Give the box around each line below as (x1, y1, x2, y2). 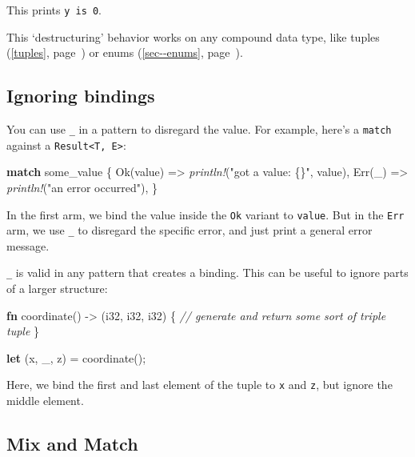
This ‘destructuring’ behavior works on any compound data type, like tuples (6, 28, 380, 45)
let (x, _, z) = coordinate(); (6, 349, 146, 366)
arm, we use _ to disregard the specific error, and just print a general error (6, 222, 373, 239)
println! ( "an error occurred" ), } (6, 178, 158, 195)
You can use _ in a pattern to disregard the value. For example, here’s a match (6, 121, 392, 138)
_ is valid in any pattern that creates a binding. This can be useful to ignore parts (6, 264, 409, 281)
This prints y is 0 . (6, 2, 102, 18)
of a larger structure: (6, 280, 108, 297)
